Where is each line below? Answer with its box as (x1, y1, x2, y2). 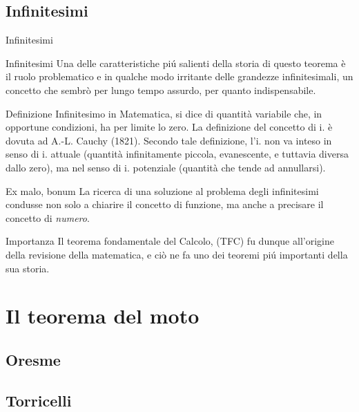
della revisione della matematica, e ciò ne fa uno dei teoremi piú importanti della (6, 247, 348, 261)
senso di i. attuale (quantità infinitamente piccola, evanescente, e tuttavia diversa (6, 147, 349, 161)
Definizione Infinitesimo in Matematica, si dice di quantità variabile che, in (6, 106, 322, 120)
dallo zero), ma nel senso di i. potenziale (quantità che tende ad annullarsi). (6, 160, 326, 174)
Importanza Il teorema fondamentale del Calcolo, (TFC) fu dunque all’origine (6, 234, 334, 248)
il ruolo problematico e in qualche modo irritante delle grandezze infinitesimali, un (6, 69, 353, 84)
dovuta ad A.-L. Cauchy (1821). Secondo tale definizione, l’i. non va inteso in (6, 133, 332, 147)
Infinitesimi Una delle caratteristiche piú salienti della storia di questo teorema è (6, 55, 346, 70)
